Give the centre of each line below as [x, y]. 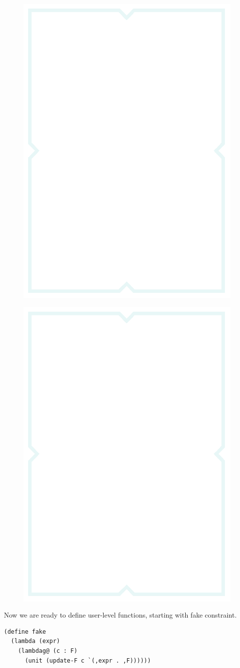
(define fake [25, 632]
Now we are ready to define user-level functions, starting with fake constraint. [120, 615]
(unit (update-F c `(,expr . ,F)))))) [88, 660]
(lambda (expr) [35, 641]
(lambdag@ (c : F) [48, 651]
